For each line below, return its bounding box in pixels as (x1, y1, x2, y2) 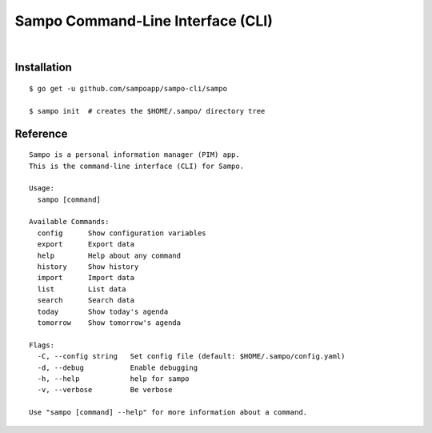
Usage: (29, 184, 55, 193)
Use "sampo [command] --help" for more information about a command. (29, 408, 308, 417)
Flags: (29, 340, 55, 350)
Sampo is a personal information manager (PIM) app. (29, 150, 240, 159)
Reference (14, 126, 68, 140)
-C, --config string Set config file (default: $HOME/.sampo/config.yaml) (37, 352, 346, 361)
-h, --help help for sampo (37, 374, 190, 383)
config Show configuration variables (37, 228, 207, 238)
